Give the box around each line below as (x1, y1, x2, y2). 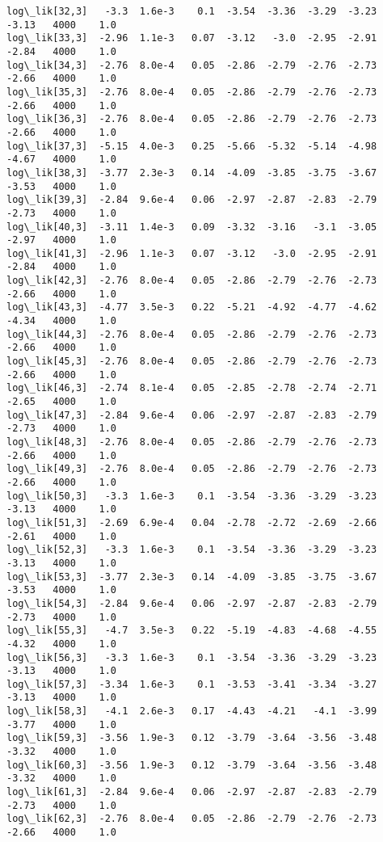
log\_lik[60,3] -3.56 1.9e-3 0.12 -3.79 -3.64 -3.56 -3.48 (6, 759, 377, 771)
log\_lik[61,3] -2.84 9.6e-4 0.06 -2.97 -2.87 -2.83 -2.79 (6, 786, 377, 798)
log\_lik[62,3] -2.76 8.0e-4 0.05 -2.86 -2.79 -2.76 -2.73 (6, 813, 377, 825)
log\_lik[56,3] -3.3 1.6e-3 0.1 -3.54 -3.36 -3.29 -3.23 (6, 651, 377, 663)
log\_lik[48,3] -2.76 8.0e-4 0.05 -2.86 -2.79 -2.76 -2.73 (6, 436, 377, 448)
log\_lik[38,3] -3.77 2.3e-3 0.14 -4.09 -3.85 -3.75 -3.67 (6, 166, 377, 179)
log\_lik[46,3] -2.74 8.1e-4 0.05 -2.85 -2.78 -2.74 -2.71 (6, 382, 377, 394)
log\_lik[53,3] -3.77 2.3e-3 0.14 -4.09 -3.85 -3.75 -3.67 (6, 570, 377, 583)
